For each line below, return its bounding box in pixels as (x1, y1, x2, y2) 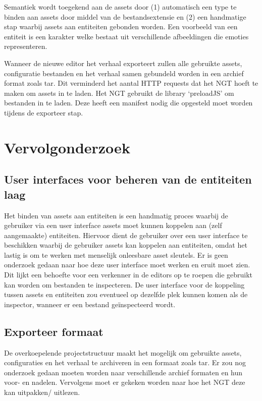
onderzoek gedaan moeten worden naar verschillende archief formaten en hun (4, 367, 243, 377)
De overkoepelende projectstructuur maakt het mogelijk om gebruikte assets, (4, 347, 242, 358)
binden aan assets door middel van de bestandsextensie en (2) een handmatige (4, 11, 246, 22)
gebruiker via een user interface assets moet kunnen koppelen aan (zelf (4, 220, 222, 231)
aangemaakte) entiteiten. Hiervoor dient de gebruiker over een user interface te (4, 230, 248, 240)
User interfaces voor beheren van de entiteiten (4, 171, 252, 187)
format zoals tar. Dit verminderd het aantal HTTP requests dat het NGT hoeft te (4, 78, 258, 88)
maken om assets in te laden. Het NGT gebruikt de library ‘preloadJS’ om (4, 87, 234, 98)
